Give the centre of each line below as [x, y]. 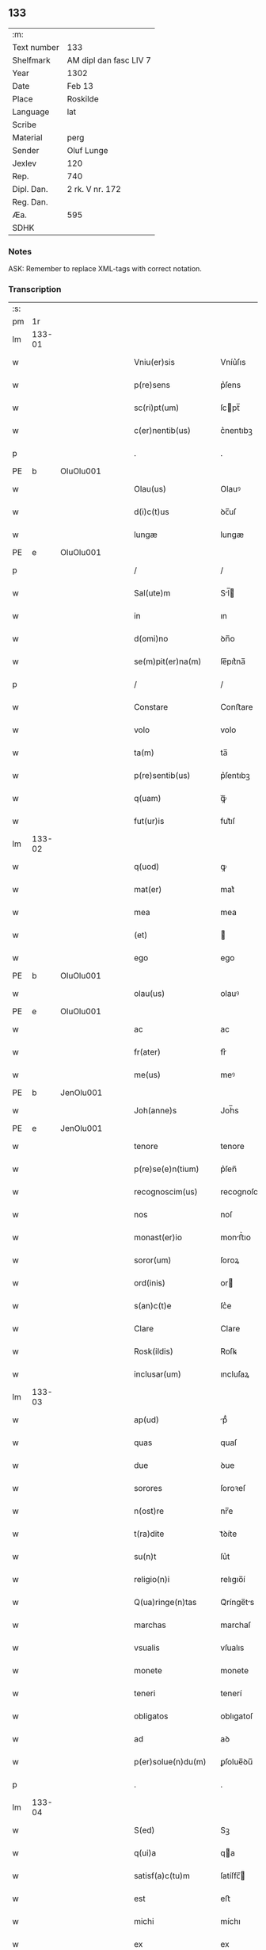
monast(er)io [158, 1238]
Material [27, 137]
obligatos [151, 1716]
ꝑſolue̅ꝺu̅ [237, 1762]
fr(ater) [147, 1052]
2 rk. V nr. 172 [94, 189]
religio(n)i [152, 1580]
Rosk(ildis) [154, 1351]
